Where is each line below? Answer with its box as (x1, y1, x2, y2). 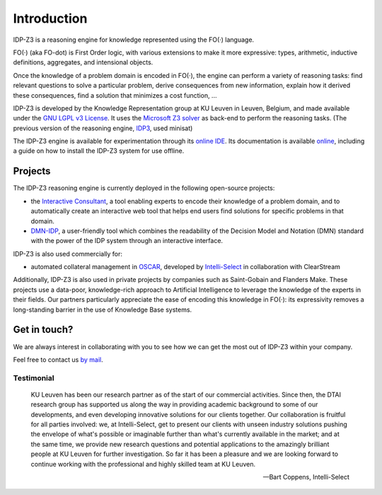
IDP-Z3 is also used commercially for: (13, 249, 123, 258)
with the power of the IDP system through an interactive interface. (30, 237, 223, 245)
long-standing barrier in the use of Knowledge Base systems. (13, 305, 192, 314)
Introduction (13, 11, 88, 26)
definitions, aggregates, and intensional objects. (13, 58, 154, 67)
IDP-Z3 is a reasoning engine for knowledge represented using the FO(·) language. (13, 35, 255, 44)
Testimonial (13, 372, 54, 382)
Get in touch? (13, 324, 74, 336)
